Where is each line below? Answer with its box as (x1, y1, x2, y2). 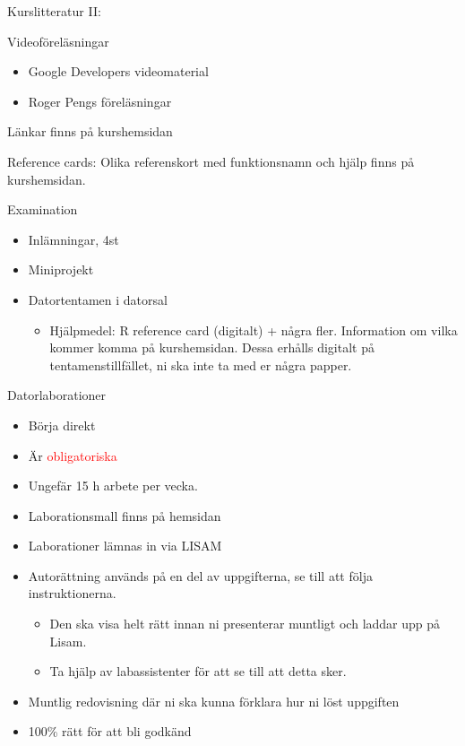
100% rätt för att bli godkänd (28, 722, 192, 741)
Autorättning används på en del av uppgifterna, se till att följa (28, 566, 373, 585)
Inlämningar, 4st (28, 230, 119, 248)
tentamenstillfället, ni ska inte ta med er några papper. (49, 355, 352, 374)
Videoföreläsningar (7, 31, 109, 50)
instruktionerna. (28, 584, 116, 603)
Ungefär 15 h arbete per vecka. (28, 476, 198, 495)
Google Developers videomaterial (28, 62, 209, 81)
